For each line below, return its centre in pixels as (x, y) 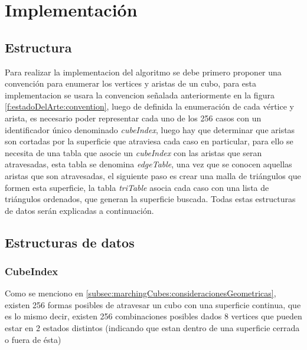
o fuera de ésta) (33, 339)
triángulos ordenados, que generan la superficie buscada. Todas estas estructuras (150, 199)
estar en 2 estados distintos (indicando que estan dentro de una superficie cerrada (152, 328)
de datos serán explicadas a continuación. (79, 210)
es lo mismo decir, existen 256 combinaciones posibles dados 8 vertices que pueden (153, 316)
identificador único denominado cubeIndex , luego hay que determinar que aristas (150, 129)
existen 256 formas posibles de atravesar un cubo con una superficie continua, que (153, 304)
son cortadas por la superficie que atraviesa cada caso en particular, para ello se (149, 141)
